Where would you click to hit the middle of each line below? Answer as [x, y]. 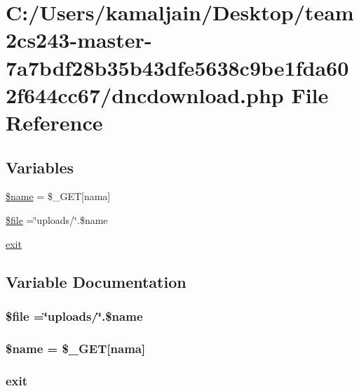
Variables [40, 167]
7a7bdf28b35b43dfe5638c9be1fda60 [177, 67]
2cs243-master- [79, 40]
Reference [54, 122]
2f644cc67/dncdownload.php [145, 94]
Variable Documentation [96, 281]
